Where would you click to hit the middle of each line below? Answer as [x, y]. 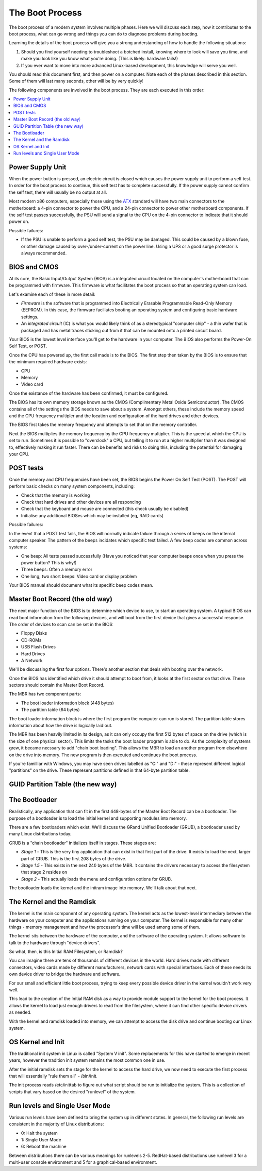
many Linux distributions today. [40, 834]
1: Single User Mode [41, 1139]
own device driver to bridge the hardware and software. [65, 974]
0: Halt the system [39, 1133]
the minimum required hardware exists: [48, 362]
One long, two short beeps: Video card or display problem [79, 576]
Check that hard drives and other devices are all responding [81, 502]
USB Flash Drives [38, 647]
